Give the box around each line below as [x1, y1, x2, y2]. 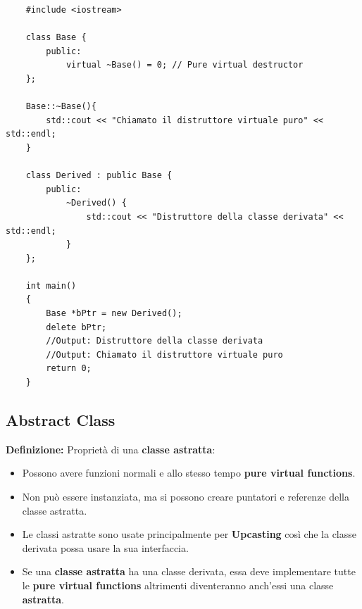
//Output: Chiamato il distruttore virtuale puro [46, 349, 283, 360]
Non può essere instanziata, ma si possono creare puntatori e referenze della [22, 489, 350, 504]
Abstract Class [6, 409, 116, 431]
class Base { [25, 32, 87, 43]
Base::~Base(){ [25, 101, 96, 112]
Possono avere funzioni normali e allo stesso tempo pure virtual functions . [22, 465, 356, 480]
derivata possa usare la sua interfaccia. [22, 540, 189, 555]
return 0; [46, 363, 92, 374]
